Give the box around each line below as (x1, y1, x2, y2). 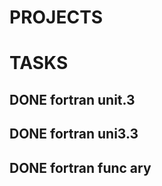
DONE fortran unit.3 (9, 91, 136, 108)
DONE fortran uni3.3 (9, 126, 139, 143)
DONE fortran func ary (9, 159, 152, 176)
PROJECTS (9, 6, 104, 29)
